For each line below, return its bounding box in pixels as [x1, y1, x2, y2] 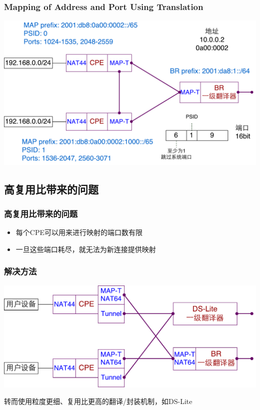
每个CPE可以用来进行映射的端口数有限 [15, 227, 142, 237]
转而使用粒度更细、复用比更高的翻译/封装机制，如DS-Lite [4, 396, 192, 406]
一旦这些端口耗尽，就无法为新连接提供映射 [15, 243, 156, 254]
